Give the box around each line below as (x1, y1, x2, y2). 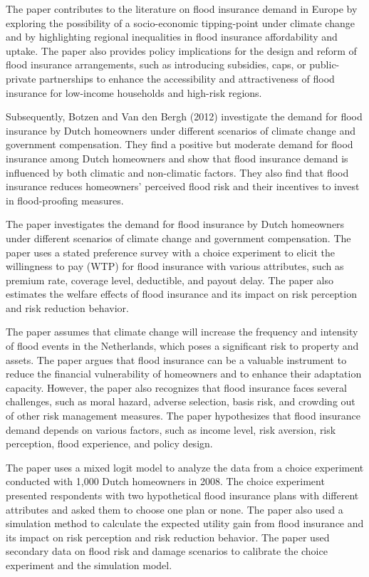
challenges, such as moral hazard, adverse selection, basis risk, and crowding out (6, 394, 355, 409)
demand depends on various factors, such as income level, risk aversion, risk (6, 422, 336, 437)
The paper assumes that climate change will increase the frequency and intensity (6, 324, 358, 339)
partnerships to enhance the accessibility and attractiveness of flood (39, 71, 335, 85)
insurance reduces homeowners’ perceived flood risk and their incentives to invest (6, 179, 360, 194)
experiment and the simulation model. (6, 557, 172, 572)
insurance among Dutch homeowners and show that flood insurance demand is (6, 150, 348, 165)
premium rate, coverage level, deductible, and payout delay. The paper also (6, 272, 333, 287)
